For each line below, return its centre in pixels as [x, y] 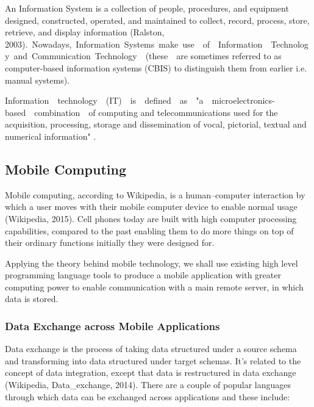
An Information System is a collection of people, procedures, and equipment [147, 8]
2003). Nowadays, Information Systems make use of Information [134, 44]
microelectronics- [243, 100]
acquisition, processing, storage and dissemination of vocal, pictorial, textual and [156, 124]
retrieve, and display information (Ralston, [85, 32]
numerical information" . [51, 136]
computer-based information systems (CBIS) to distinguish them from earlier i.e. [156, 67]
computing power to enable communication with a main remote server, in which [154, 286]
